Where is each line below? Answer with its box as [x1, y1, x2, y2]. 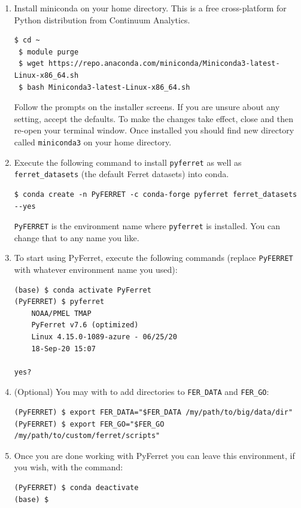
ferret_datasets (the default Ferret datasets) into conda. [14, 168, 229, 180]
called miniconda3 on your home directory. [14, 135, 172, 148]
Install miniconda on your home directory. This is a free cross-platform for [14, 2, 287, 14]
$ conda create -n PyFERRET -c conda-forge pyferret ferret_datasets [14, 190, 297, 199]
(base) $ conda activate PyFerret [14, 285, 151, 294]
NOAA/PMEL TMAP [31, 309, 92, 318]
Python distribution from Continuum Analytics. [14, 13, 190, 26]
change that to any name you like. [14, 231, 139, 244]
